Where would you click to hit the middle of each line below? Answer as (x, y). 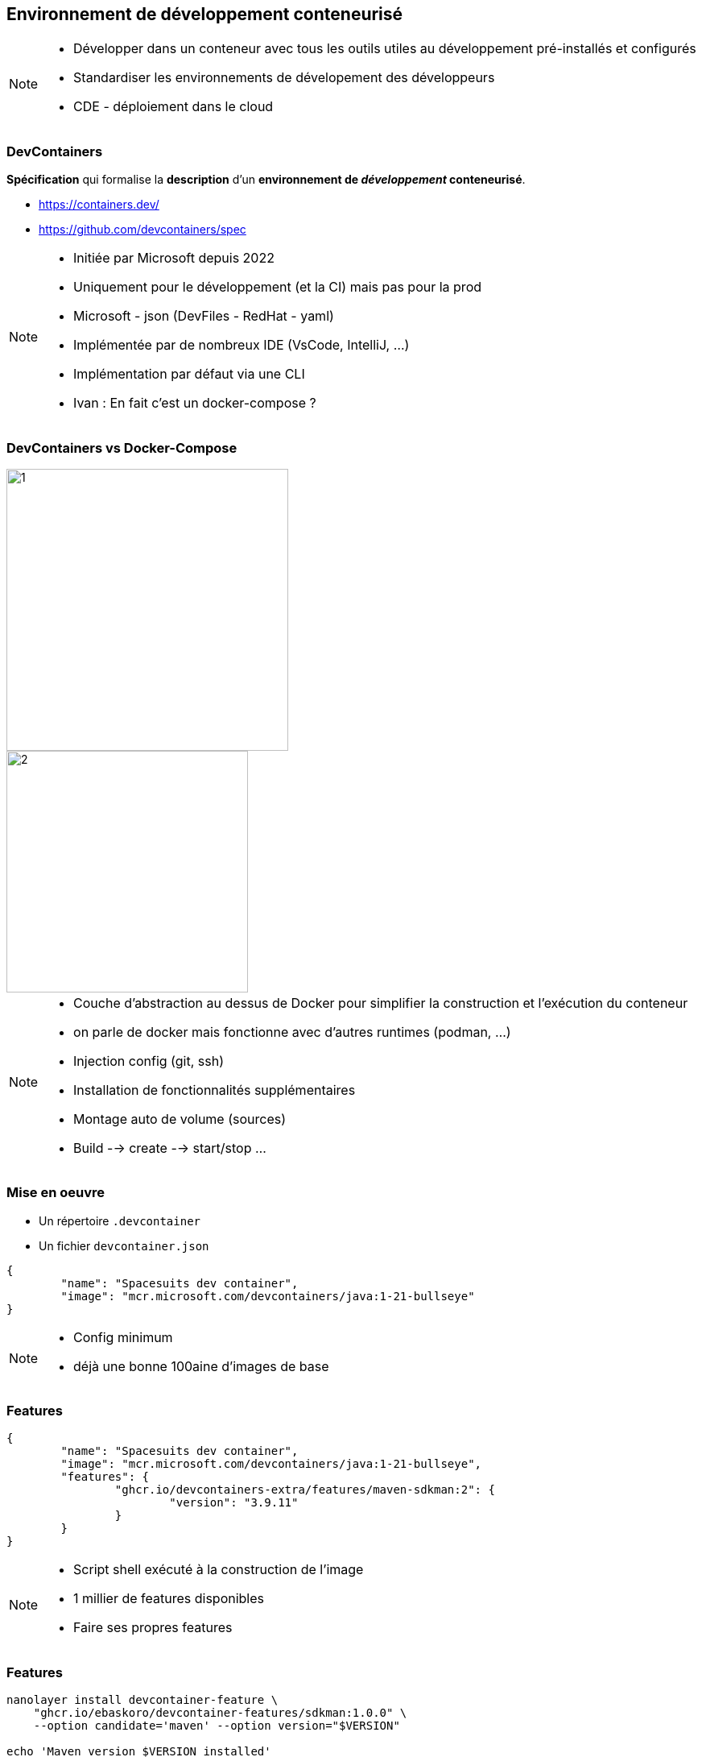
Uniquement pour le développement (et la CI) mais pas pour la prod (278, 287)
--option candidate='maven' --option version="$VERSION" (217, 1726)
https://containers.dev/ (99, 205)
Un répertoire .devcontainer (120, 1220)
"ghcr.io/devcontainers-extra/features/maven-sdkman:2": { (305, 1490)
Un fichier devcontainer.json (124, 1245)
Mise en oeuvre (56, 1193)
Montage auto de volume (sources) (180, 1119)
